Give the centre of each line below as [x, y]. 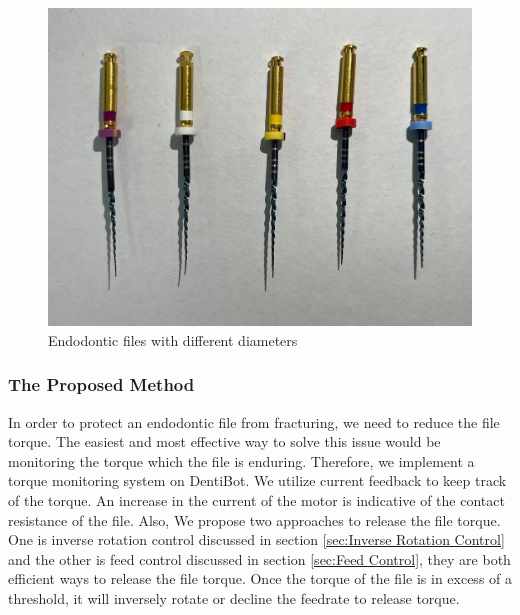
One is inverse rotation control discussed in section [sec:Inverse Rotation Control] [256, 539]
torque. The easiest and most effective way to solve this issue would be [224, 441]
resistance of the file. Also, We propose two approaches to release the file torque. [254, 519]
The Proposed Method [101, 384]
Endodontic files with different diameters [173, 339]
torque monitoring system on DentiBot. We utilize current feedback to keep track [257, 480]
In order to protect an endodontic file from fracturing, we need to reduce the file [254, 421]
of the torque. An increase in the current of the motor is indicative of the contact [256, 500]
